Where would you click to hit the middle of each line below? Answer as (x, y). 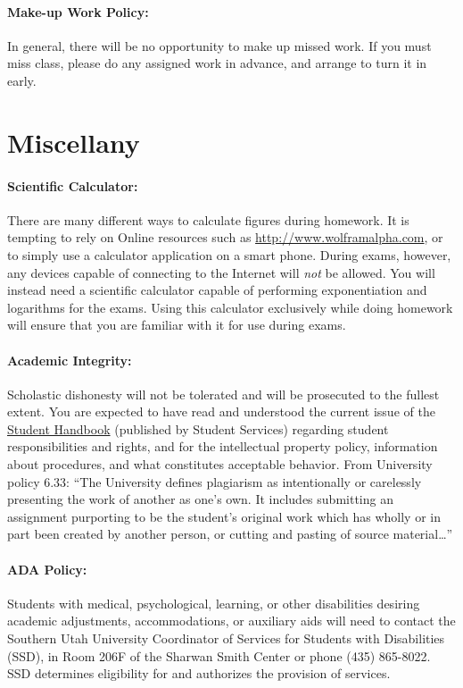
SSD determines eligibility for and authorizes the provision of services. (199, 673)
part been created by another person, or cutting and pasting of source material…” (230, 534)
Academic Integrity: (70, 360)
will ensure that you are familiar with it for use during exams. (177, 325)
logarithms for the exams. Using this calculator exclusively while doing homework (230, 307)
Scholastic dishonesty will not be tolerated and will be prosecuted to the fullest (223, 394)
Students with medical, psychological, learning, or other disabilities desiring (214, 603)
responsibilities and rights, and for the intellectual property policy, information (223, 446)
